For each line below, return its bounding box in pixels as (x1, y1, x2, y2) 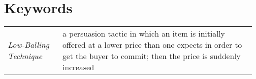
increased (63, 61, 95, 73)
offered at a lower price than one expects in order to (63, 39, 242, 51)
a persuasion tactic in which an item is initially (63, 28, 225, 39)
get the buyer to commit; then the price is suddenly (63, 50, 241, 62)
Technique (8, 50, 42, 62)
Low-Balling (8, 39, 49, 51)
